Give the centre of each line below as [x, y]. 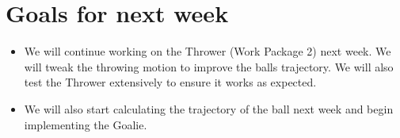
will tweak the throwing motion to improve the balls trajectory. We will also [209, 66]
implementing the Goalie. [86, 124]
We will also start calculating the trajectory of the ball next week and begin [209, 108]
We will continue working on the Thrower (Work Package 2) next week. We [208, 51]
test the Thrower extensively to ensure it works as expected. [170, 82]
